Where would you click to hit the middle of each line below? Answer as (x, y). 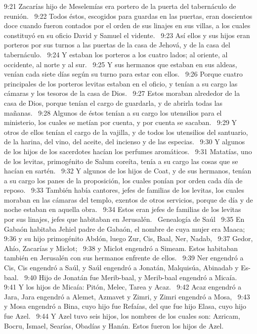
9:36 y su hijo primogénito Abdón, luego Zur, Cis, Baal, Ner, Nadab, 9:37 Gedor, (128, 238)
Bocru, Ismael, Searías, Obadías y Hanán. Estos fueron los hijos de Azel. (114, 325)
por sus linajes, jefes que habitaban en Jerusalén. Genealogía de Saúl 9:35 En (124, 219)
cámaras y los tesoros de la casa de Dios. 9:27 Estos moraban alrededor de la (122, 93)
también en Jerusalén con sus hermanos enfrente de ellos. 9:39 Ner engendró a (124, 258)
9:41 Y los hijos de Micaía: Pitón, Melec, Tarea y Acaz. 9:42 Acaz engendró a (123, 287)
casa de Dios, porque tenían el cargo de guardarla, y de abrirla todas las (113, 103)
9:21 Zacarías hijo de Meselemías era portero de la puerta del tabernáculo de (120, 6)
